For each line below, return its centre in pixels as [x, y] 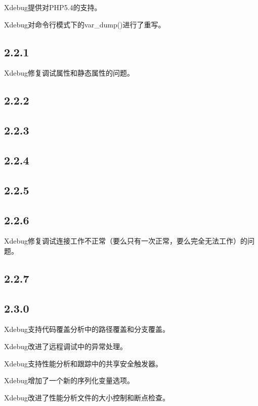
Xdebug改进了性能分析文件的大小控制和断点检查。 [87, 397]
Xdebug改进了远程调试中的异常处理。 [66, 346]
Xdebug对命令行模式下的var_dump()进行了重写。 [85, 24]
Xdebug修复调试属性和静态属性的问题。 [69, 73]
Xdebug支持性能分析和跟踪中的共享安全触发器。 [83, 363]
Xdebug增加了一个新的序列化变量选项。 [69, 380]
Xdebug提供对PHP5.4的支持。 [53, 7]
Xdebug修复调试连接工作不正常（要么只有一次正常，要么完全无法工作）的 [126, 241]
